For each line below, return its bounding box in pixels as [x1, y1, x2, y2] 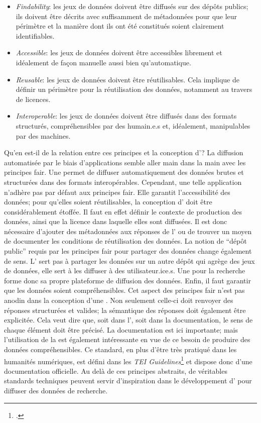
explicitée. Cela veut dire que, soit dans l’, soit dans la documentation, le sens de [4, 314, 253, 325]
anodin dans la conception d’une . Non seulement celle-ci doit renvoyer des [4, 295, 233, 305]
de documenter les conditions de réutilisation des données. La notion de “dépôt [4, 236, 247, 246]
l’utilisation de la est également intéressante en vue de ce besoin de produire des [4, 334, 250, 345]
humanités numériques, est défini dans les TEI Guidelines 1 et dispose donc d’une [4, 354, 252, 366]
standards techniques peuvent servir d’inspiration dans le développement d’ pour [4, 375, 252, 386]
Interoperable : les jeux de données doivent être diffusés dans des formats [16, 111, 237, 121]
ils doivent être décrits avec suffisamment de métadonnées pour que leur [16, 11, 237, 21]
